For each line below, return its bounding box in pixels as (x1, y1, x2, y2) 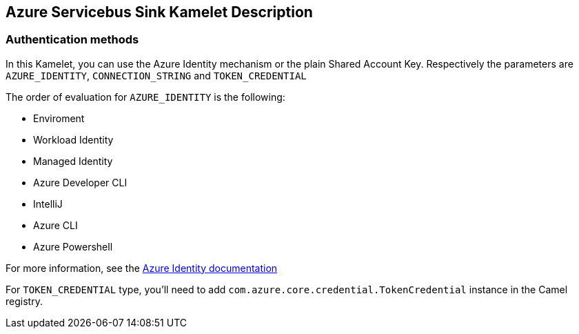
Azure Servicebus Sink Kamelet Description (6, 3, 313, 21)
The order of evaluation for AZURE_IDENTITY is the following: (6, 90, 285, 103)
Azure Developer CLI (33, 176, 128, 188)
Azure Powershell (33, 240, 113, 253)
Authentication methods (6, 32, 139, 47)
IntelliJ (33, 197, 63, 210)
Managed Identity (33, 155, 113, 167)
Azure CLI (33, 219, 78, 231)
